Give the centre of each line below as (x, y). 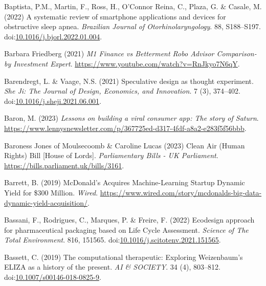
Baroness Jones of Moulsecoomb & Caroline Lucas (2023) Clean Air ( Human (125, 145)
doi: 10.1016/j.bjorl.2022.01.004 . (53, 36)
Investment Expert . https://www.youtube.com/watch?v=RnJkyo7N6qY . (127, 63)
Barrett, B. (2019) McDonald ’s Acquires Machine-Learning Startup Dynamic (125, 182)
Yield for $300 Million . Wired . (51, 192)
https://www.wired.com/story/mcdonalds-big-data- (181, 192)
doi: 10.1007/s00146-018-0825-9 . (53, 277)
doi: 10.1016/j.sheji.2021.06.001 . (53, 101)
